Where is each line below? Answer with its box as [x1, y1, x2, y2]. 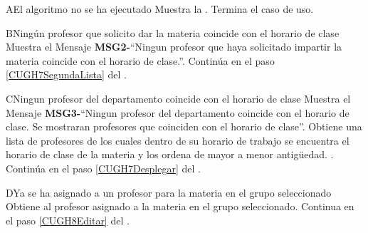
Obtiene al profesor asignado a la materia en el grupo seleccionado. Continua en [6, 199, 354, 214]
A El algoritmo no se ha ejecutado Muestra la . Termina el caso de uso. [6, 1, 314, 16]
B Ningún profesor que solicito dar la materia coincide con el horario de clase [6, 25, 340, 40]
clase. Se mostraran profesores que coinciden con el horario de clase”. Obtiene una [6, 119, 362, 134]
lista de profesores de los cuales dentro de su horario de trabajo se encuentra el [6, 133, 349, 147]
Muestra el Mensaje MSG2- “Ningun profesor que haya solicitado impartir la [6, 39, 342, 54]
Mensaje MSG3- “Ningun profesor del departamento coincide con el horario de [6, 105, 349, 120]
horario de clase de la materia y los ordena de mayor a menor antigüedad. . [6, 147, 334, 162]
